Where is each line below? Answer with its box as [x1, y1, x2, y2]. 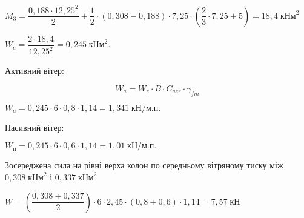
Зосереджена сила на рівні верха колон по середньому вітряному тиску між [5, 159, 283, 171]
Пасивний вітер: [5, 121, 64, 133]
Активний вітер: [5, 64, 64, 77]
